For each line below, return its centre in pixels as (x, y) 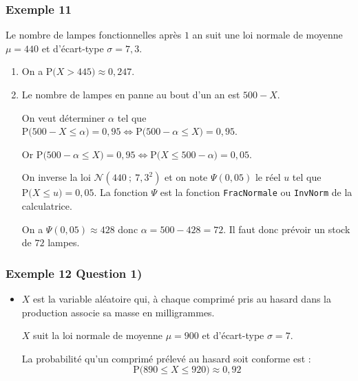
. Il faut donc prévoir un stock (287, 229)
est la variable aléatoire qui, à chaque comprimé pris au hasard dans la (182, 299)
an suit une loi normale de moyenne (267, 35)
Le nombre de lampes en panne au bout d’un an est (131, 94)
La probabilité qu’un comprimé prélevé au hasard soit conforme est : (166, 358)
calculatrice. (47, 206)
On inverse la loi (56, 177)
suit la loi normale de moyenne (98, 335)
